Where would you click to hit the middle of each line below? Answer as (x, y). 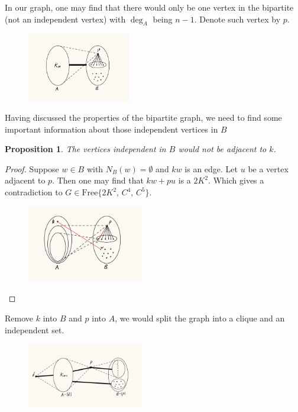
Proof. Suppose (32, 168)
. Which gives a (236, 180)
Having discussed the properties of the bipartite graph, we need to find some (143, 118)
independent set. (35, 329)
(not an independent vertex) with (65, 19)
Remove (19, 318)
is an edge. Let (211, 168)
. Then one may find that (98, 180)
